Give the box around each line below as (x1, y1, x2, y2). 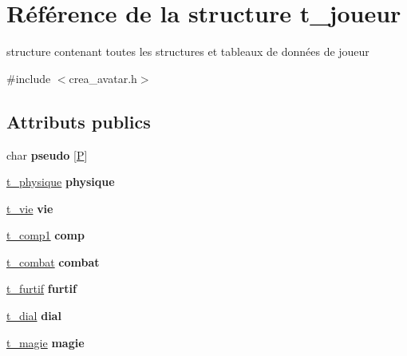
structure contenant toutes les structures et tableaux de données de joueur (6, 43, 369, 60)
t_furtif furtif (6, 280, 77, 297)
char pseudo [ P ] (6, 146, 88, 163)
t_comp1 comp (6, 227, 85, 243)
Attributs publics (6, 109, 151, 133)
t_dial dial (6, 307, 61, 324)
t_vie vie (6, 200, 53, 216)
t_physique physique (6, 173, 115, 190)
